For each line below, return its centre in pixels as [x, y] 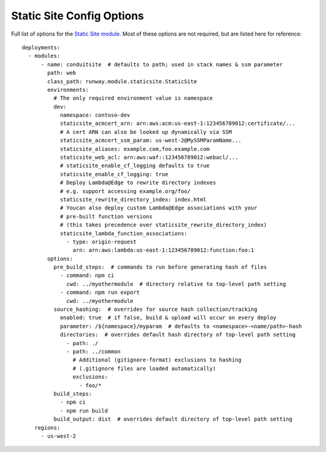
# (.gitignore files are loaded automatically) [145, 368]
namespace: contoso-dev [95, 115]
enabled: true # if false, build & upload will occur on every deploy [168, 318]
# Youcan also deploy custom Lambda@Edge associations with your [159, 208]
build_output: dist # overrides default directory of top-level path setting [173, 419]
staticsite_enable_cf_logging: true [114, 174]
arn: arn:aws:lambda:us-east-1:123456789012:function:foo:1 [164, 250]
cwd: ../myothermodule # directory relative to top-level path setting [176, 284]
